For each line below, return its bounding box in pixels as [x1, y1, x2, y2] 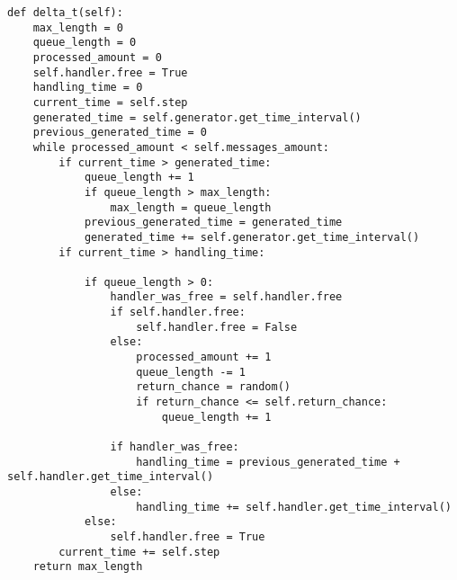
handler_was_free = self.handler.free [110, 290, 343, 304]
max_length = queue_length [110, 201, 272, 214]
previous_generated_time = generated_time [84, 216, 343, 229]
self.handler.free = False [136, 320, 298, 334]
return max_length [32, 560, 143, 574]
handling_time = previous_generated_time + [136, 455, 400, 468]
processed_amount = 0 [32, 50, 162, 64]
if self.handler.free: [110, 306, 246, 319]
